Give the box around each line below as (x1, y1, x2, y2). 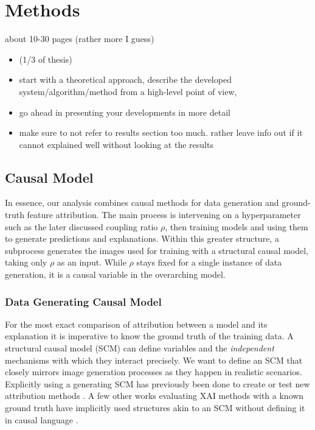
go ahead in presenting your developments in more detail (19, 105, 230, 118)
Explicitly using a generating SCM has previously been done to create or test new (5, 377, 310, 390)
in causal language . (5, 413, 78, 426)
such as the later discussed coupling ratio (5, 220, 158, 233)
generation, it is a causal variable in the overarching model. (5, 268, 226, 281)
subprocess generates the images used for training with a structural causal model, (5, 244, 308, 256)
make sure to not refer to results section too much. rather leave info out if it (19, 126, 303, 139)
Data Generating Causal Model (5, 294, 162, 309)
